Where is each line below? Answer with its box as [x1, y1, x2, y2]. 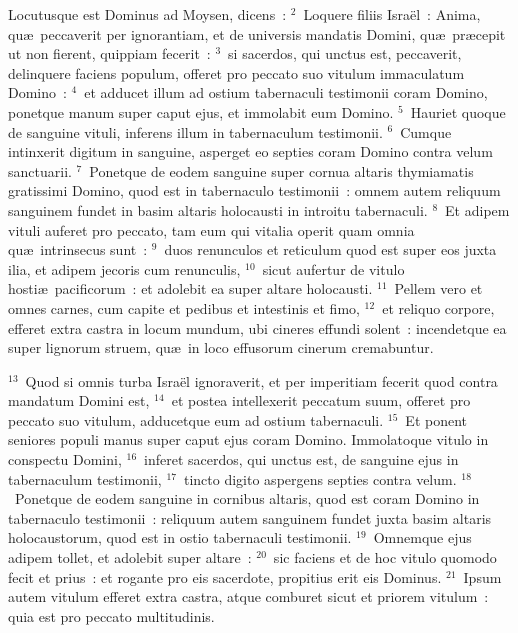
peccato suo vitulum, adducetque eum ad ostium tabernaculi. [8, 409, 384, 430]
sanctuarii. [8, 160, 72, 181]
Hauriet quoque [410, 101, 506, 122]
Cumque [400, 121, 452, 142]
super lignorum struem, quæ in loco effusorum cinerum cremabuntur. [8, 337, 434, 358]
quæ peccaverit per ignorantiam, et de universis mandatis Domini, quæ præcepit [8, 23, 506, 44]
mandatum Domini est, [8, 390, 150, 411]
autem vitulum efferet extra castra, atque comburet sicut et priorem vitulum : [8, 586, 489, 607]
